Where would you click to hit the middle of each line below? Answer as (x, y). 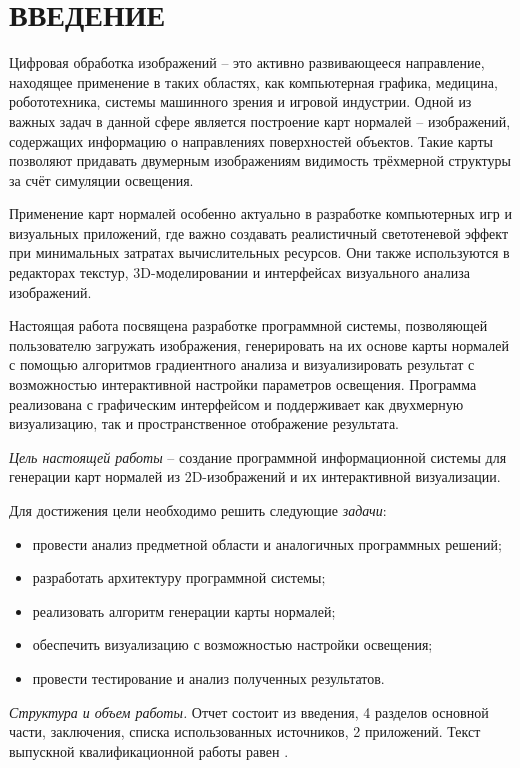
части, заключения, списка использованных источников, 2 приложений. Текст (245, 731)
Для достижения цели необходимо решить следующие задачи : (198, 510)
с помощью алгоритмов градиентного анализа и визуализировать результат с (242, 364)
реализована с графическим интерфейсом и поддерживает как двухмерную (236, 403)
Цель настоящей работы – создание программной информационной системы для (258, 456)
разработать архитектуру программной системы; (179, 577)
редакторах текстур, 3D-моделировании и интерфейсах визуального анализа (239, 272)
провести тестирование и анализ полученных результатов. (208, 677)
